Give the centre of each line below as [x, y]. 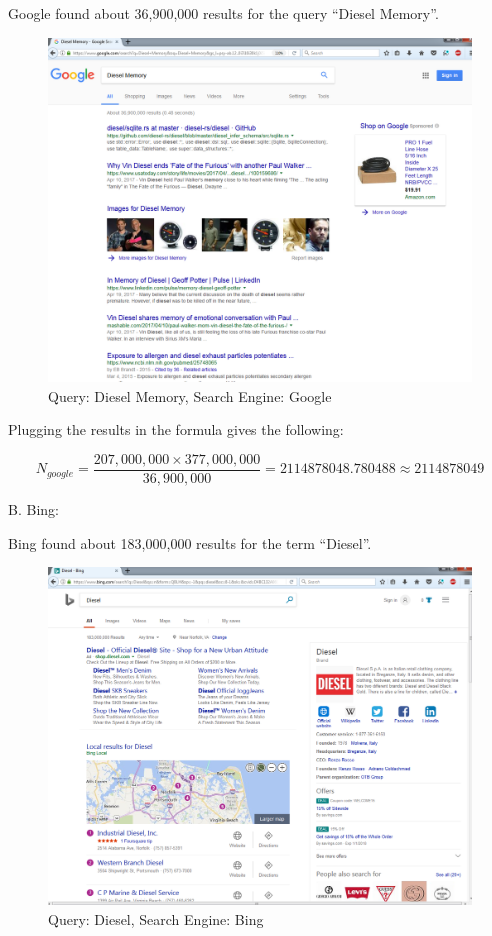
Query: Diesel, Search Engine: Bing [156, 919]
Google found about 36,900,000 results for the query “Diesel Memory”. [223, 13]
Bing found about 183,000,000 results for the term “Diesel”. [190, 542]
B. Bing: [33, 508]
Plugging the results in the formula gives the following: [176, 429]
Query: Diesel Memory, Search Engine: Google [190, 395]
